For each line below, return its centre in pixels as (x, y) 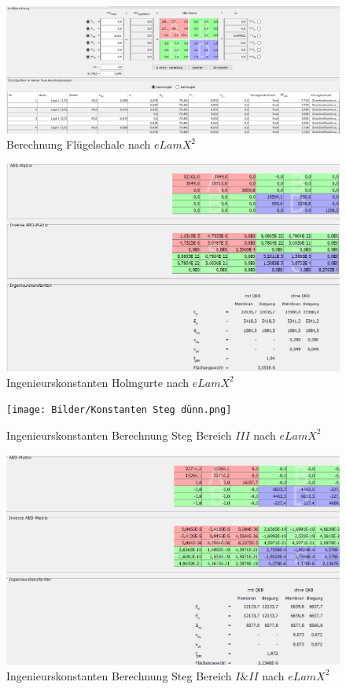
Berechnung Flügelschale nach (79, 144)
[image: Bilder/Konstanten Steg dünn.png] (119, 410)
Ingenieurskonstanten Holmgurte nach (98, 382)
